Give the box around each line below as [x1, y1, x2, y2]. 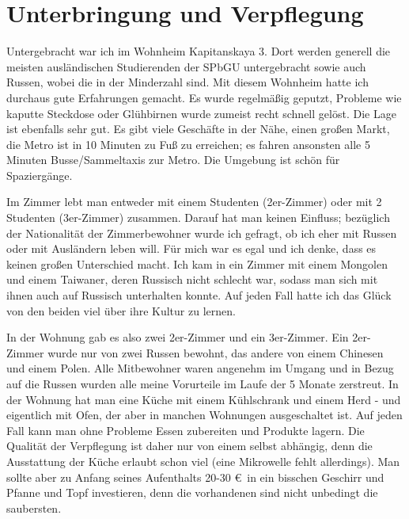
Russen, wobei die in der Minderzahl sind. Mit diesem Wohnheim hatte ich [6, 74, 369, 90]
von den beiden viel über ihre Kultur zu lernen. [6, 302, 236, 319]
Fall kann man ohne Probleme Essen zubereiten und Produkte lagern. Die [6, 422, 365, 438]
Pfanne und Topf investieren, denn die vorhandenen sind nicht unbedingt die [6, 484, 378, 501]
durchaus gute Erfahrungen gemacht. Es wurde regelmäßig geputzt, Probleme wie [6, 89, 402, 105]
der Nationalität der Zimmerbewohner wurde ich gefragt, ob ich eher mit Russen [6, 224, 397, 241]
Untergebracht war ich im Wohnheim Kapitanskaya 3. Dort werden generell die [6, 43, 391, 59]
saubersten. [6, 499, 62, 516]
